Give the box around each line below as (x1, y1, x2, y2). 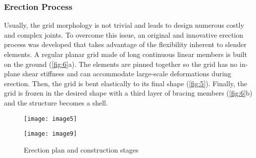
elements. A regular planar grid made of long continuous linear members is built (4, 49, 247, 59)
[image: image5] (24, 115, 77, 122)
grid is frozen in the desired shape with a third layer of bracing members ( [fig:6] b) (4, 88, 253, 98)
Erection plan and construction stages (24, 144, 139, 155)
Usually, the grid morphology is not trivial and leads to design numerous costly (4, 20, 244, 30)
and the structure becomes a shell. (4, 97, 108, 107)
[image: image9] (24, 130, 77, 138)
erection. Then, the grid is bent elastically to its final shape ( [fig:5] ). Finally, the (4, 78, 248, 88)
